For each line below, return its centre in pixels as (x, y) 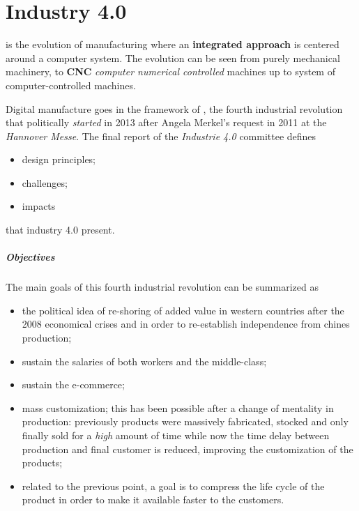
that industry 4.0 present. (60, 230)
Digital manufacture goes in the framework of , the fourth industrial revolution (174, 108)
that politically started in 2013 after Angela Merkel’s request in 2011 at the (166, 122)
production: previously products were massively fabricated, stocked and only (185, 421)
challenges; (45, 182)
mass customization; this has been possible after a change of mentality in (178, 407)
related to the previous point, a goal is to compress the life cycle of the (173, 486)
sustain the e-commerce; (73, 384)
